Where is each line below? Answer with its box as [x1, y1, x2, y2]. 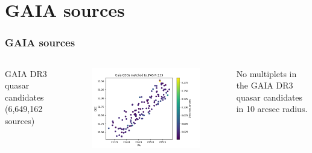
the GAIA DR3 [236, 79, 293, 92]
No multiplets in [236, 67, 297, 80]
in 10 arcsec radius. [236, 102, 308, 115]
